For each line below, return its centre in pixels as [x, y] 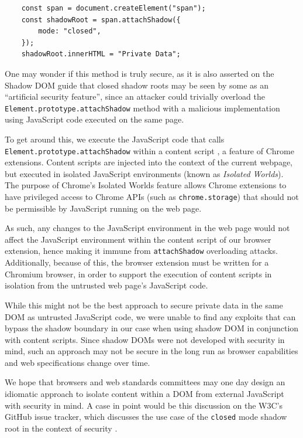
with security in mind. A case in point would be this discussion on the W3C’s [144, 405]
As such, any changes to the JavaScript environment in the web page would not [147, 228]
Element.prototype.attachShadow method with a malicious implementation [142, 108]
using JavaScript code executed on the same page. [94, 119]
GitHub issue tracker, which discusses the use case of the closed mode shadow [146, 417]
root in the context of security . [61, 428]
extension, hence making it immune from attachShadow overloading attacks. [141, 251]
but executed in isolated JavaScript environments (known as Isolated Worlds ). [144, 173]
